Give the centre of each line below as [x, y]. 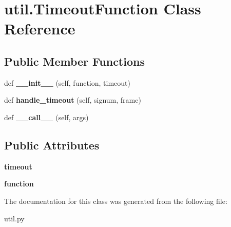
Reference [40, 29]
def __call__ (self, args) [46, 117]
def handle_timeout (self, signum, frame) [73, 100]
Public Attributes [52, 145]
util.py [14, 218]
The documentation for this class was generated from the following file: [116, 201]
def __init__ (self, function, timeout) [67, 82]
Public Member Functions [74, 61]
